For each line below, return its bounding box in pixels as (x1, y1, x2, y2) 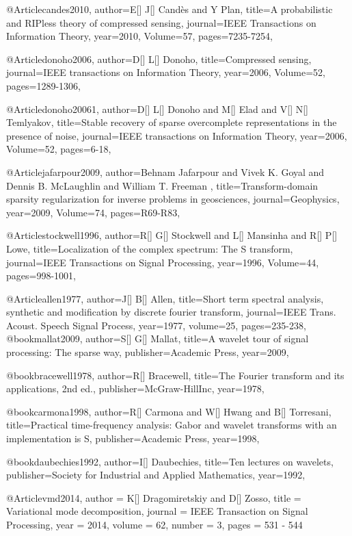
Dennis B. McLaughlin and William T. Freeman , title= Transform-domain (6, 178, 319, 192)
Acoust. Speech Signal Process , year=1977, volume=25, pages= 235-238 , (6, 318, 306, 332)
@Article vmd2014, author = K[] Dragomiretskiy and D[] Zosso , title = (6, 490, 301, 505)
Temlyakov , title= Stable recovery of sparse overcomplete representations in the (6, 115, 337, 129)
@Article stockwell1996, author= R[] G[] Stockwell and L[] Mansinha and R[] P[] (6, 228, 338, 242)
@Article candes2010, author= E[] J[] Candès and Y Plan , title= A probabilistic (6, 2, 333, 16)
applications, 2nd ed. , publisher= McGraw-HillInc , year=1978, (6, 381, 265, 396)
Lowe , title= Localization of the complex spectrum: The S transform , (6, 241, 293, 255)
